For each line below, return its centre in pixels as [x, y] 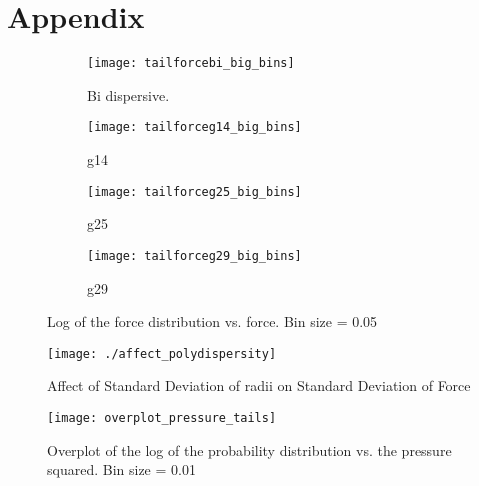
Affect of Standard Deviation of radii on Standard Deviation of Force [259, 385]
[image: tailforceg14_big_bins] [194, 127]
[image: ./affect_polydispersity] [162, 353]
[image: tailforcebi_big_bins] [191, 63]
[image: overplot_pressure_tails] [162, 417]
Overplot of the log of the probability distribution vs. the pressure [249, 449]
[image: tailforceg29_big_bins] [194, 255]
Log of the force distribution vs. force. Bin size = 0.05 [212, 321]
